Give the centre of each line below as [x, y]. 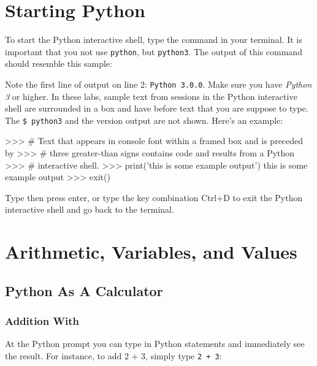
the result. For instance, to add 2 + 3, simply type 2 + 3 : [113, 356]
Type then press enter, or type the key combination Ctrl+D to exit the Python [154, 197]
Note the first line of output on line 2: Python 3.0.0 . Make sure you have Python [158, 84]
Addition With [42, 321]
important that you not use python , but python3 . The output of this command [154, 51]
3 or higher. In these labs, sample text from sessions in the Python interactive [151, 96]
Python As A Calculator [84, 290]
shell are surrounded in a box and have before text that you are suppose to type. [157, 108]
